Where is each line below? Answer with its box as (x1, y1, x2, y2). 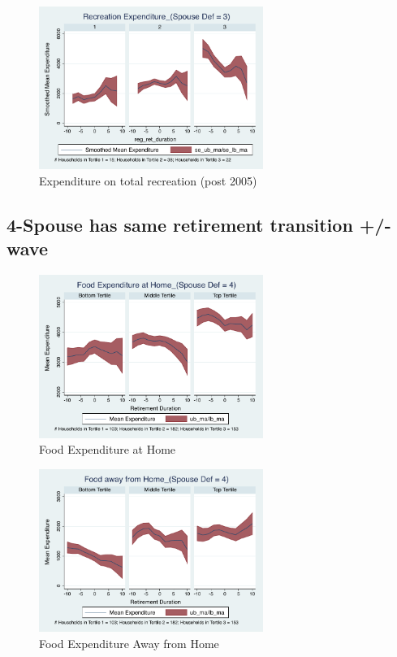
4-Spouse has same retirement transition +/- (6, 212, 391, 237)
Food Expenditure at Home (39, 441, 176, 458)
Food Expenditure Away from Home (39, 634, 219, 651)
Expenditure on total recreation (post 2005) (39, 172, 257, 189)
